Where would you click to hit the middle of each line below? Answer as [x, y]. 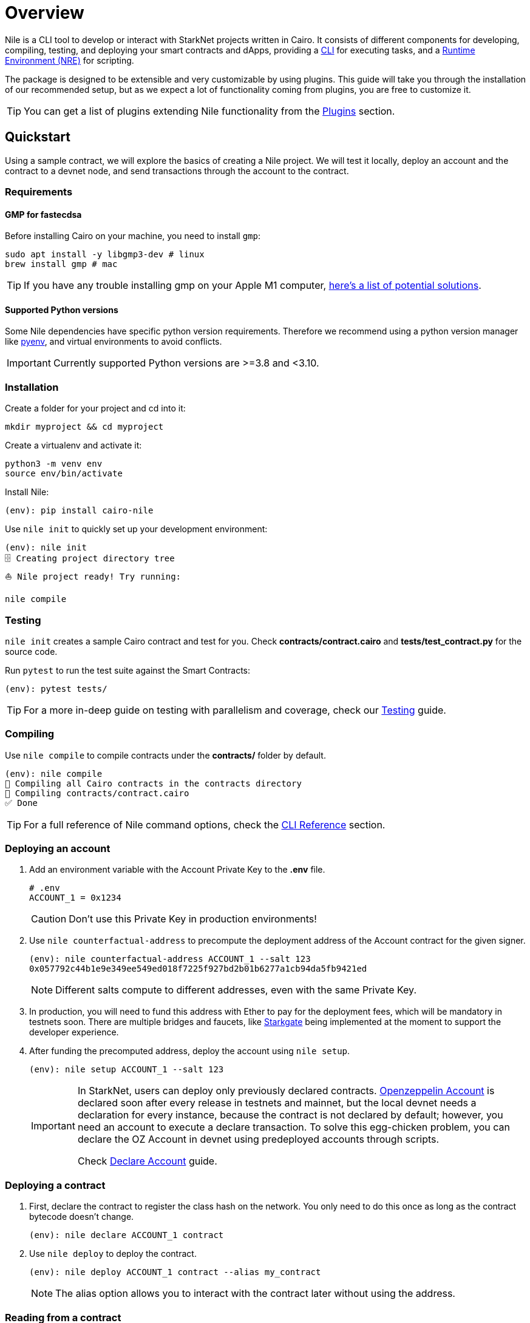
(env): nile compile [54, 773]
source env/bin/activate [64, 474]
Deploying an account [58, 849]
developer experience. [74, 1032]
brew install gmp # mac [61, 264]
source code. [31, 651]
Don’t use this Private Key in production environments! [193, 919]
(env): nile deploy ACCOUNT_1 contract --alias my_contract [175, 1272]
